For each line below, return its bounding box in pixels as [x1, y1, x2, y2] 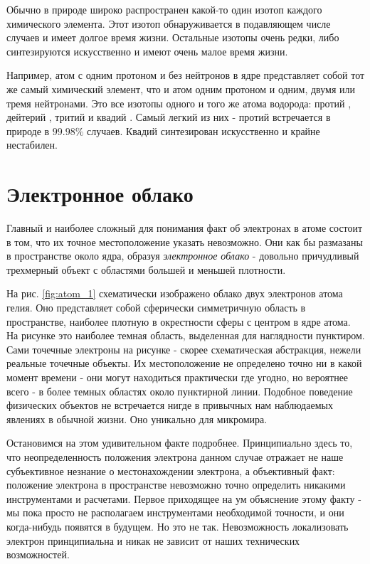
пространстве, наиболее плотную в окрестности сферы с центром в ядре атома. [6, 314, 351, 329]
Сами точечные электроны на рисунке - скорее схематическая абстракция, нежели [6, 341, 361, 356]
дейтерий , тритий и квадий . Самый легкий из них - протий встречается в [6, 110, 331, 124]
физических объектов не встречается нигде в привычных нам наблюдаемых [6, 398, 333, 413]
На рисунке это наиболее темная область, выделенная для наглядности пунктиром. [6, 328, 365, 343]
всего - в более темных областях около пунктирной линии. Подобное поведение [6, 383, 353, 398]
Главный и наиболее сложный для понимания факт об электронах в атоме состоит [6, 220, 363, 235]
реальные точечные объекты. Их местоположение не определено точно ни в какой [6, 356, 362, 371]
